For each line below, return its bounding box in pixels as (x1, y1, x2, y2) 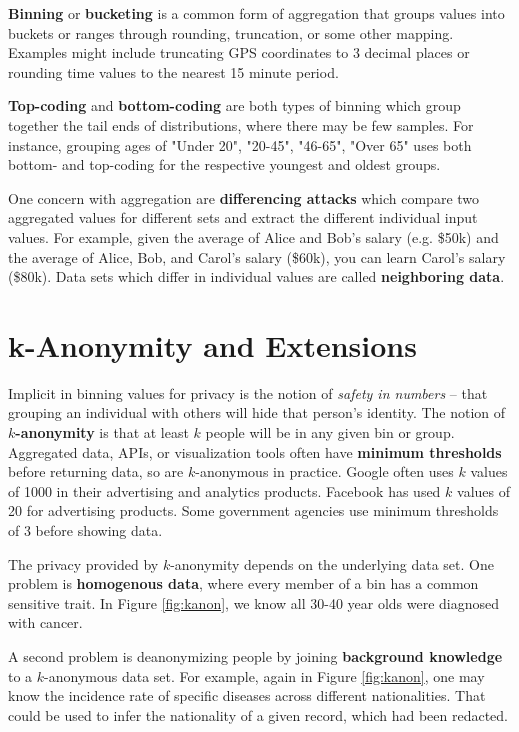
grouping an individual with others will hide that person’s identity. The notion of (8, 402, 506, 423)
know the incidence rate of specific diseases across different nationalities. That (8, 685, 486, 706)
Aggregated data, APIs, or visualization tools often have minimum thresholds (8, 441, 502, 462)
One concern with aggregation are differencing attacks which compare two (8, 187, 480, 208)
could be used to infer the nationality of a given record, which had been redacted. (8, 704, 508, 725)
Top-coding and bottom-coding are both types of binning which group (8, 95, 461, 116)
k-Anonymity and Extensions (8, 324, 417, 365)
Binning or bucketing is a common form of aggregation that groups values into (8, 3, 505, 23)
